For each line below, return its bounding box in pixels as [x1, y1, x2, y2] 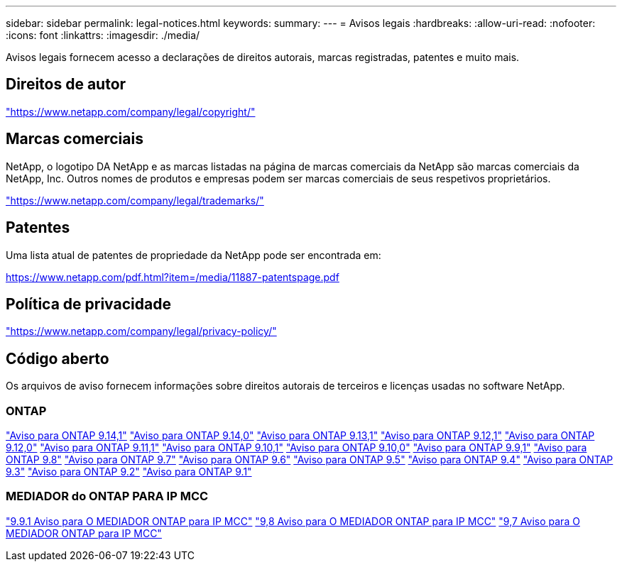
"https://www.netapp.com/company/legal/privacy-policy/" [6, 325, 277, 338]
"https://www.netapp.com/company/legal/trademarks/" [6, 194, 264, 207]
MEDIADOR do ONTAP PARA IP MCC [6, 489, 209, 504]
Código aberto [6, 349, 109, 368]
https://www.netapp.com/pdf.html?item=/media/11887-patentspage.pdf [6, 270, 339, 283]
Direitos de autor [6, 75, 126, 94]
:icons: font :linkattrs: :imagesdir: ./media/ [6, 29, 200, 41]
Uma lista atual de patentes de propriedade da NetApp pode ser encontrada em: [6, 248, 381, 261]
